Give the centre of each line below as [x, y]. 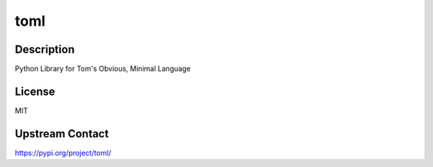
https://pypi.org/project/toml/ [63, 153]
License [35, 91]
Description [45, 49]
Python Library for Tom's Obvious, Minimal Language [103, 69]
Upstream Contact [62, 134]
